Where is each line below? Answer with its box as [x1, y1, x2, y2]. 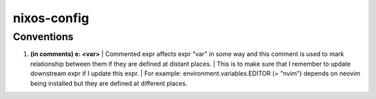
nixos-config [13, 10, 90, 26]
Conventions [13, 30, 74, 43]
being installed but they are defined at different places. [30, 79, 188, 87]
